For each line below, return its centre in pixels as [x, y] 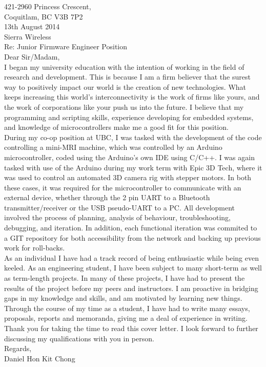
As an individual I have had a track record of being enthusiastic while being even [131, 257]
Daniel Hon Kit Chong [40, 358]
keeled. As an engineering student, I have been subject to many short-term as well [133, 268]
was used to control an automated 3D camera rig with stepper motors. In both [128, 177]
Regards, [18, 348]
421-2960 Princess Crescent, [48, 6]
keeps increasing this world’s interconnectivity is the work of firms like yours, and [132, 97]
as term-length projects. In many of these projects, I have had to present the [125, 278]
